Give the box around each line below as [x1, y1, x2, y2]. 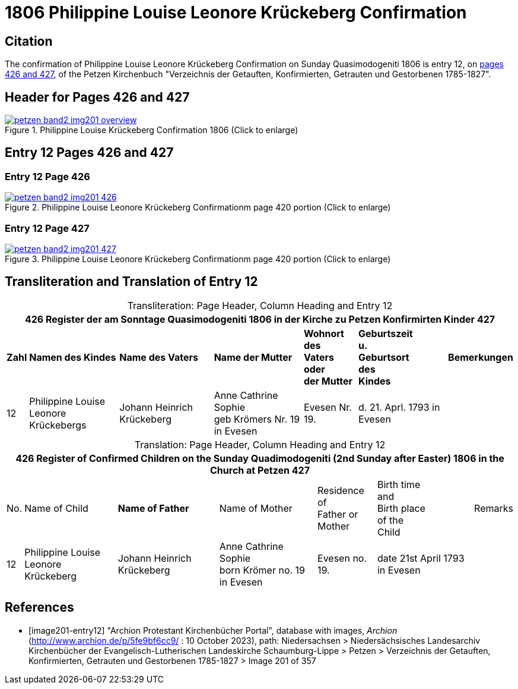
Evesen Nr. [303, 401, 352, 413]
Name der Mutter [214, 351, 293, 363]
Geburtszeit [358, 327, 413, 339]
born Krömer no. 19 [219, 564, 306, 576]
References [5, 600, 74, 615]
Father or [317, 508, 358, 520]
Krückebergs [29, 419, 87, 431]
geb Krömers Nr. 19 [214, 413, 300, 425]
